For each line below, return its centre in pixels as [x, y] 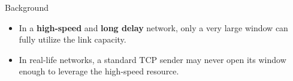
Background [27, 7]
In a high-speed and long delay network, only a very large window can [153, 27]
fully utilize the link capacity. [73, 39]
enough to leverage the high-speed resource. [99, 71]
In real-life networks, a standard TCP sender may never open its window [152, 59]
